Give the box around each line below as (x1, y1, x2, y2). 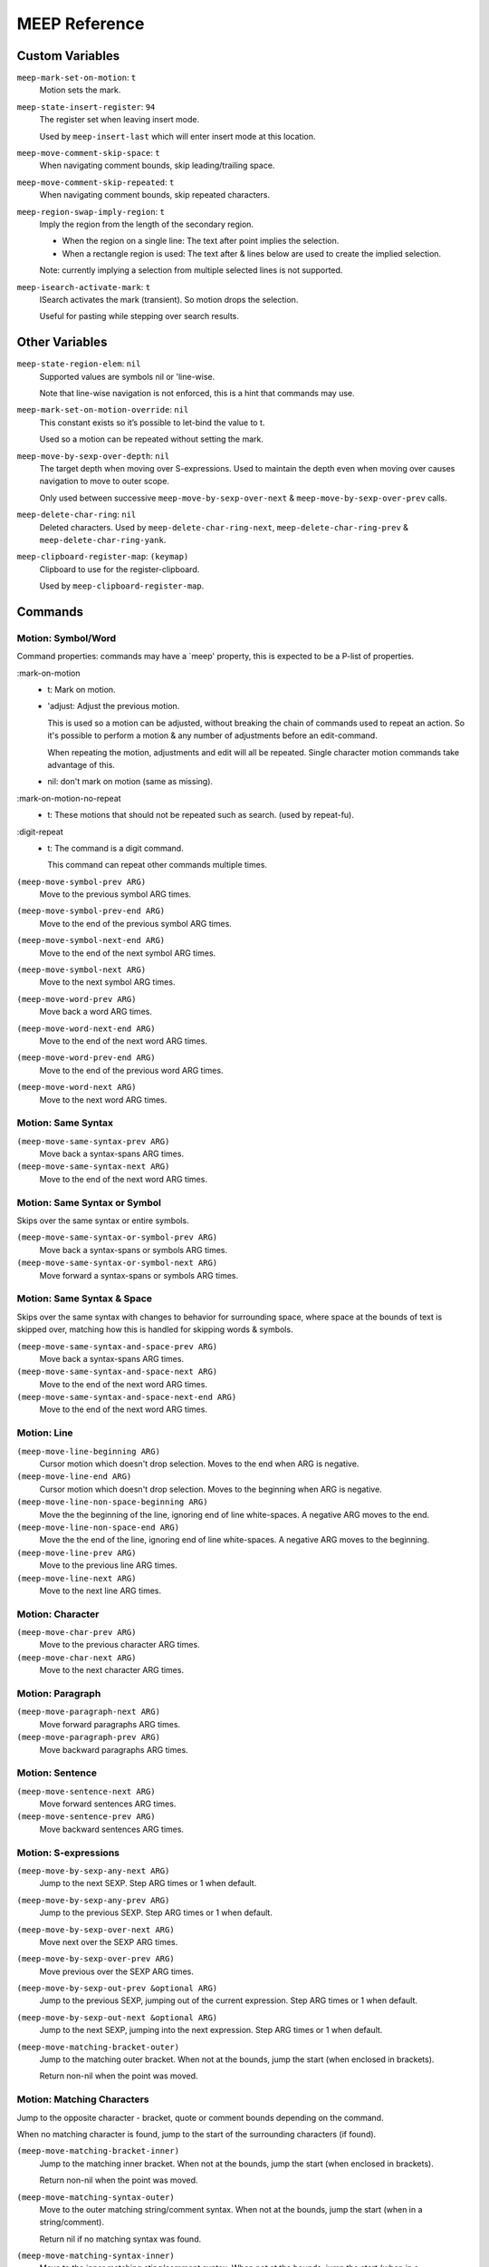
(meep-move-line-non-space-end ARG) (16, 1522, 180, 1532)
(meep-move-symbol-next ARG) (16, 965, 147, 975)
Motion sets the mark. (39, 84, 121, 95)
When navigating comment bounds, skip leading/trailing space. (39, 160, 275, 171)
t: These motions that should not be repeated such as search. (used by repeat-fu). (47, 810, 355, 821)
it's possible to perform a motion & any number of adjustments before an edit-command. (47, 730, 378, 741)
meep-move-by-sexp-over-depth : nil (16, 450, 170, 462)
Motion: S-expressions (16, 1846, 120, 1859)
